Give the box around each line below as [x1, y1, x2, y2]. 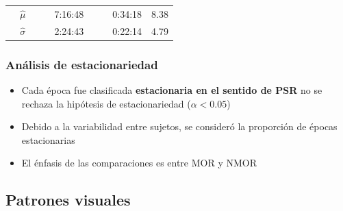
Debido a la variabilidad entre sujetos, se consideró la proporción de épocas [21, 119, 338, 134]
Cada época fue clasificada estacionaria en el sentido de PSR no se [21, 82, 322, 97]
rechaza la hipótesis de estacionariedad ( [21, 96, 191, 110]
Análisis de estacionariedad [5, 55, 158, 73]
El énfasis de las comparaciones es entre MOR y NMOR [21, 156, 257, 170]
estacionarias [21, 132, 75, 147]
